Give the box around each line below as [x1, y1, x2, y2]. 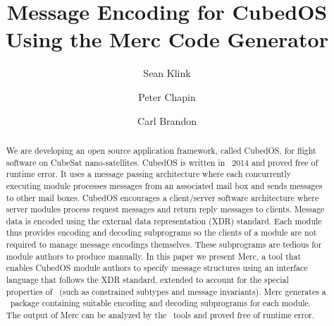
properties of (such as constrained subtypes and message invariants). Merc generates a [6, 285, 326, 297]
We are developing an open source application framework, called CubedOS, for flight [6, 144, 316, 156]
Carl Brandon [137, 113, 197, 128]
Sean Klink [143, 66, 191, 80]
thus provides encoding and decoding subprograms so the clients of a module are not [6, 227, 317, 239]
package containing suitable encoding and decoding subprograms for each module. [10, 297, 311, 309]
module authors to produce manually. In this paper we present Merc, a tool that [6, 250, 302, 262]
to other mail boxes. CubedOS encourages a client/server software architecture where [6, 191, 319, 203]
